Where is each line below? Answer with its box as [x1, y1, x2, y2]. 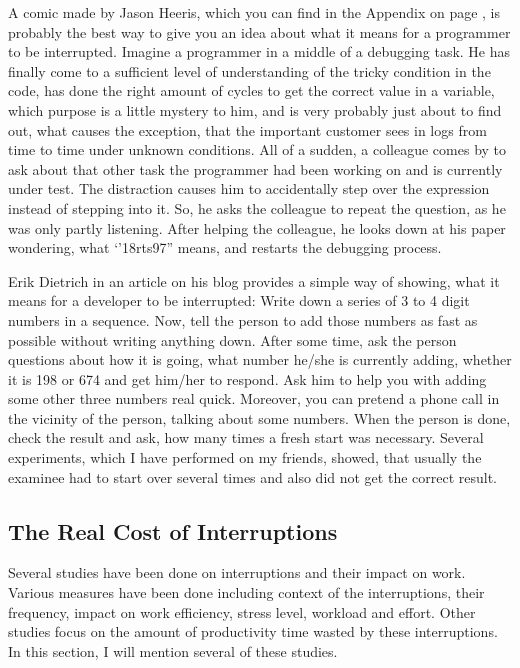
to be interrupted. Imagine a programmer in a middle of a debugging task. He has [8, 41, 511, 62]
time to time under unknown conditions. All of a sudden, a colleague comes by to [8, 139, 507, 160]
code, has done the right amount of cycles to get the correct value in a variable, [8, 80, 495, 101]
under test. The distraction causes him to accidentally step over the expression [8, 178, 490, 199]
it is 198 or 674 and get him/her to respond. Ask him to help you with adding [8, 368, 487, 389]
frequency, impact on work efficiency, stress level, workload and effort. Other [8, 601, 476, 622]
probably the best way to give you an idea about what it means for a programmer [8, 21, 511, 42]
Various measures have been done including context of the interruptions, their [8, 582, 485, 603]
